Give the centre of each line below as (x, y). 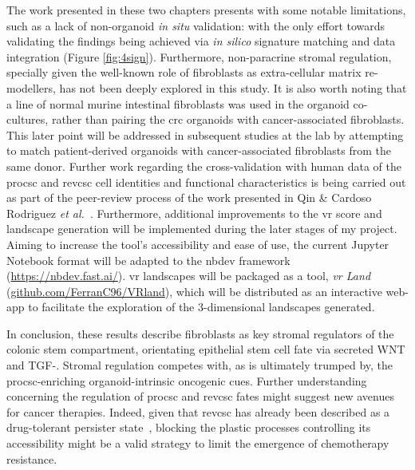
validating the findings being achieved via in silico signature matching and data (201, 41)
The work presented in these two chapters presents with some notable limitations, (206, 10)
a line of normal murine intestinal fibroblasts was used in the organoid (178, 103)
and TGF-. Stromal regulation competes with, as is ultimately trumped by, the (200, 365)
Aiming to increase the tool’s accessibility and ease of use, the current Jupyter (198, 244)
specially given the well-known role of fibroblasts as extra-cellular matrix (184, 72)
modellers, (31, 87)
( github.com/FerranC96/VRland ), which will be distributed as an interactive (194, 291)
